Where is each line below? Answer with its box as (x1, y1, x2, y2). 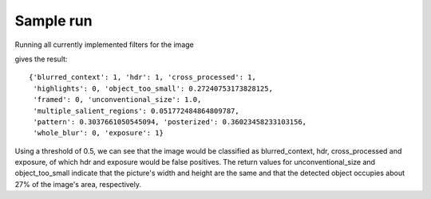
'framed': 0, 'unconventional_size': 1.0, (33, 96, 202, 104)
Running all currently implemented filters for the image (14, 40, 195, 49)
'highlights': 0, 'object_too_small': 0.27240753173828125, (33, 84, 273, 93)
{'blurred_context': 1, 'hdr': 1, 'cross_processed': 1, (29, 72, 257, 82)
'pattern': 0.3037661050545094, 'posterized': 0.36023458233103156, (33, 117, 307, 127)
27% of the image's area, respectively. (14, 179, 142, 189)
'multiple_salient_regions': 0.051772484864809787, (33, 106, 239, 115)
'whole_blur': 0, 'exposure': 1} (33, 128, 164, 138)
